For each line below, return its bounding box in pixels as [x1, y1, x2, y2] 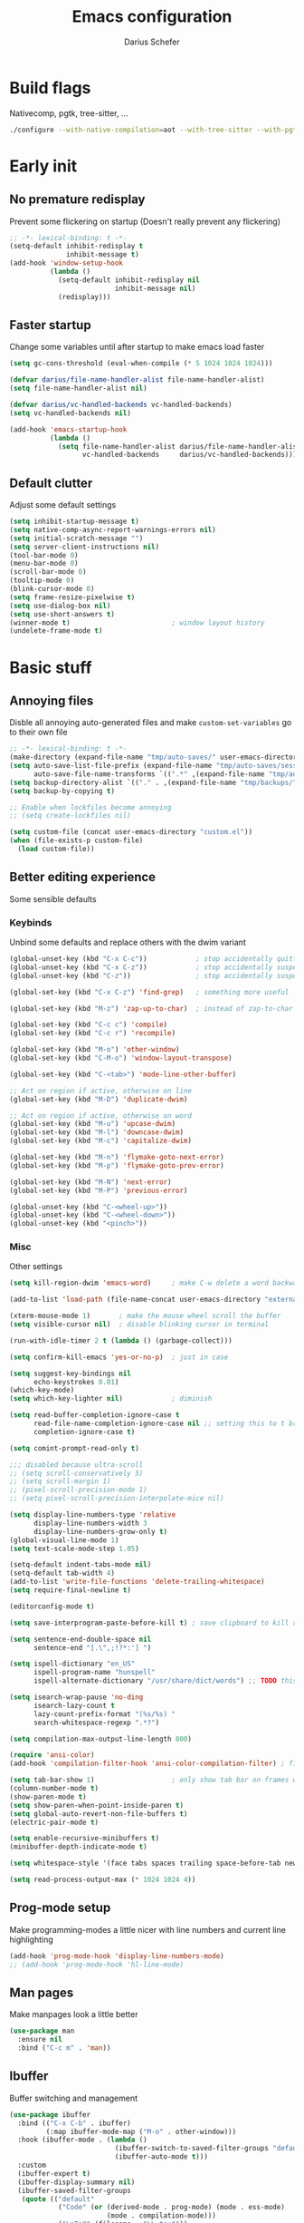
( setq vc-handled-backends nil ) [9, 408, 131, 418]
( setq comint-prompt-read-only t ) [9, 1443, 140, 1452]
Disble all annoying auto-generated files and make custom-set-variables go [9, 717, 292, 728]
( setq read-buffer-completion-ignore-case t [9, 1411, 180, 1420]
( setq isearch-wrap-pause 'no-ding [9, 1693, 144, 1702]
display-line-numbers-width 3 [33, 1519, 147, 1528]
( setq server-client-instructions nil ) [9, 542, 160, 551]
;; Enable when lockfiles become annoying [9, 802, 172, 812]
